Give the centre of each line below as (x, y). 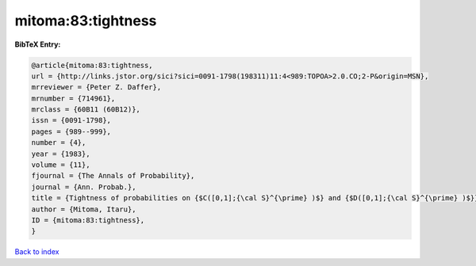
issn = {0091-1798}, (71, 120)
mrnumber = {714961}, (73, 98)
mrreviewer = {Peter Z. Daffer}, (96, 87)
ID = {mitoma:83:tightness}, (88, 220)
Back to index (37, 252)
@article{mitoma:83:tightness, (92, 65)
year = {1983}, (61, 154)
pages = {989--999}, (71, 131)
